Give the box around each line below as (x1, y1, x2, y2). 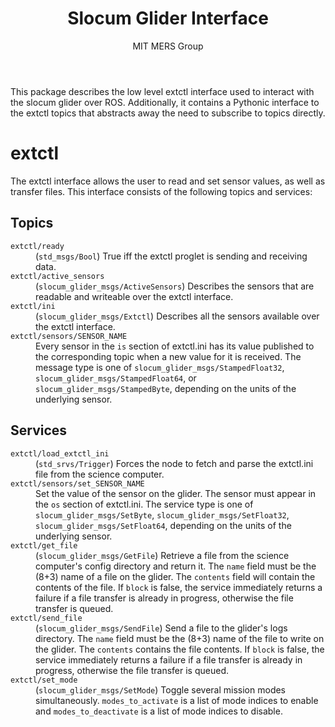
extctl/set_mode (10, 675, 78, 685)
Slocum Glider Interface (67, 7, 269, 30)
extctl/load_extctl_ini (10, 448, 110, 459)
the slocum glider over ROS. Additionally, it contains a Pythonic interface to (10, 96, 320, 108)
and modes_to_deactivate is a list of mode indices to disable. (35, 705, 283, 717)
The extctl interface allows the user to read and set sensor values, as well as (10, 175, 326, 187)
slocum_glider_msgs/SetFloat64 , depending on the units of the (35, 519, 292, 531)
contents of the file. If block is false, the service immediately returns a (35, 581, 323, 593)
